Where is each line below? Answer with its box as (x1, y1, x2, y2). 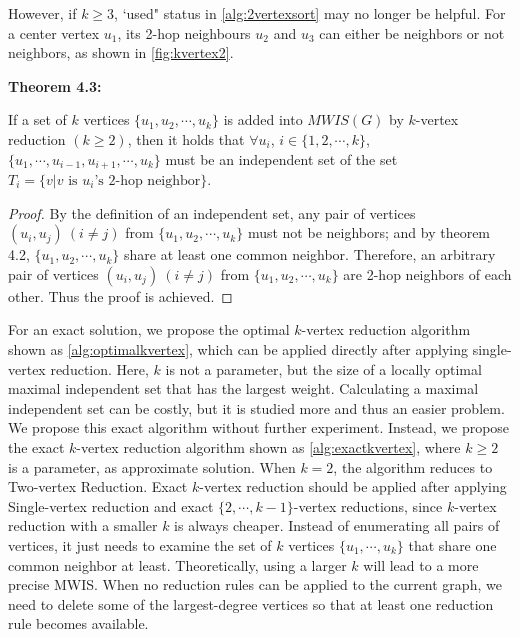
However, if (8, 3, 77, 23)
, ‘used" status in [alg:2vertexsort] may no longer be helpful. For (114, 3, 506, 23)
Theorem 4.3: (8, 75, 102, 96)
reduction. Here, (50, 358, 149, 379)
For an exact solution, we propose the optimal (8, 319, 290, 340)
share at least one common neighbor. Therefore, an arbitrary (124, 244, 496, 265)
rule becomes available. (8, 613, 149, 634)
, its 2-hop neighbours (117, 22, 251, 43)
